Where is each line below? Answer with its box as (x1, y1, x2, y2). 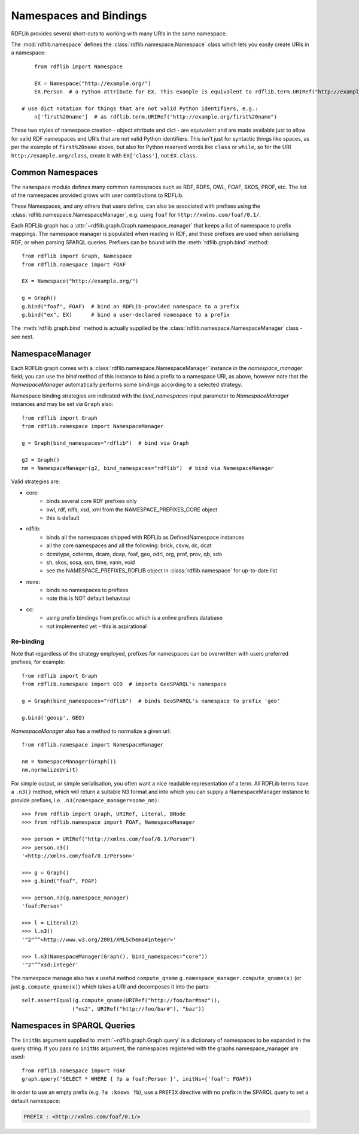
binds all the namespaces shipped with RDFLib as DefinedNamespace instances (46, 533, 245, 541)
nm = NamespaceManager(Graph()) (22, 758, 117, 765)
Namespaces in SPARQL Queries (11, 1021, 136, 1031)
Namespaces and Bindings (11, 9, 147, 22)
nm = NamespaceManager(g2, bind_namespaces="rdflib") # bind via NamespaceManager (22, 465, 275, 471)
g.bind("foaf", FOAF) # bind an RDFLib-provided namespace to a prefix (22, 303, 239, 310)
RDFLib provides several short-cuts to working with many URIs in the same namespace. (11, 30, 227, 37)
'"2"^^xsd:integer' (22, 962, 79, 968)
